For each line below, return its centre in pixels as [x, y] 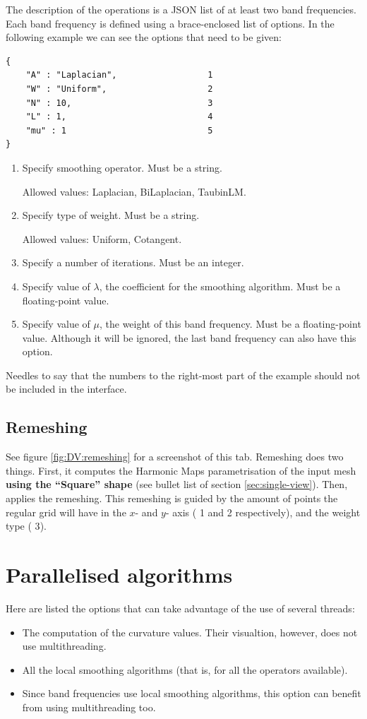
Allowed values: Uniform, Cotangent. [102, 238]
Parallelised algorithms [119, 575]
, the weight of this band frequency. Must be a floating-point [230, 324]
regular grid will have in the [66, 512]
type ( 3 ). [26, 526]
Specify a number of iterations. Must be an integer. [133, 262]
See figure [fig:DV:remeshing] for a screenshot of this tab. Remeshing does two [175, 457]
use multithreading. [64, 646]
